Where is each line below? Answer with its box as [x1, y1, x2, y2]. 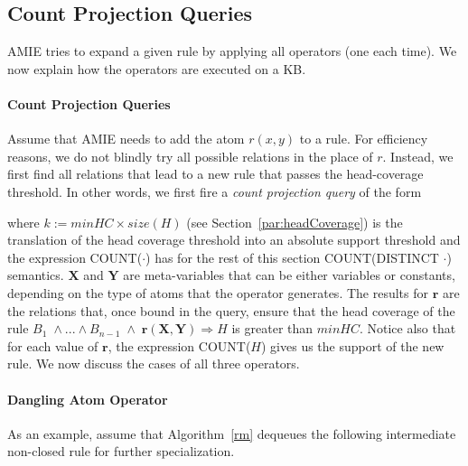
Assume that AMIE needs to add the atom [7, 129, 245, 148]
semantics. [7, 266, 64, 284]
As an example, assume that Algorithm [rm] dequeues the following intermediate [7, 424, 456, 443]
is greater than [231, 319, 314, 338]
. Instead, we [382, 146, 454, 165]
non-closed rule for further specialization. [7, 442, 235, 461]
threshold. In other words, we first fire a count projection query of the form [7, 182, 422, 200]
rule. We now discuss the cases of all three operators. [7, 354, 300, 373]
